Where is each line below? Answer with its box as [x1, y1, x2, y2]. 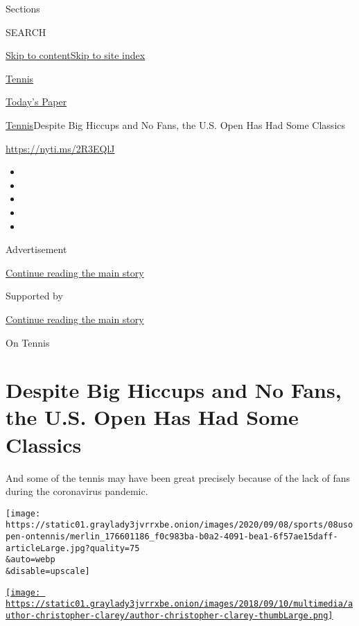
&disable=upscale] [6, 566, 90, 577]
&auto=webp [6, 555, 55, 565]
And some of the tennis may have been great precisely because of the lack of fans [6, 470, 351, 485]
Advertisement [6, 242, 67, 257]
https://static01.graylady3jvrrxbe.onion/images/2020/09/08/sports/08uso [6, 520, 353, 530]
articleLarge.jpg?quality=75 [6, 543, 140, 553]
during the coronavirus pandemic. [6, 484, 148, 498]
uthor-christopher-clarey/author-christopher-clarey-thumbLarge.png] [6, 611, 333, 621]
